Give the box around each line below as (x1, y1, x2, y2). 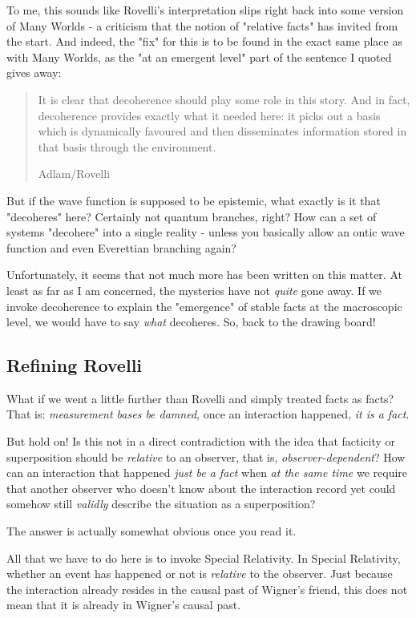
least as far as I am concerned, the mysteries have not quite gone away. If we (6, 281, 382, 298)
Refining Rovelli (6, 353, 143, 378)
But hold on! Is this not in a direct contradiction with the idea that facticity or (6, 433, 396, 450)
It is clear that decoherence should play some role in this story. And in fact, (38, 91, 410, 107)
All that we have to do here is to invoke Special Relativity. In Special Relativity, (6, 549, 401, 566)
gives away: (6, 64, 62, 81)
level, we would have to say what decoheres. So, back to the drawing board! (6, 313, 376, 330)
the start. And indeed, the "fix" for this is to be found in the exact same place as (6, 33, 402, 50)
